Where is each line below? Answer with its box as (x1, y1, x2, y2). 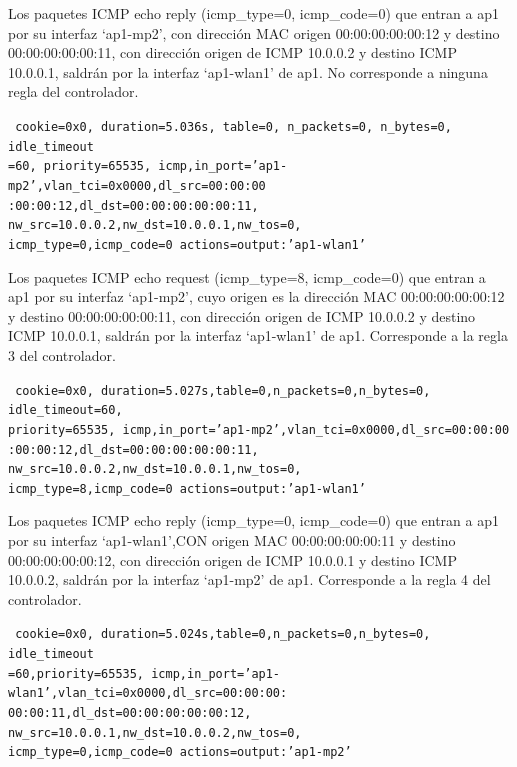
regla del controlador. (8, 81, 139, 102)
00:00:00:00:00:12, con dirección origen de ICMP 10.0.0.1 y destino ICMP (8, 549, 457, 570)
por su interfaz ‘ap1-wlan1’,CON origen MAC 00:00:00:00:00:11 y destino (8, 530, 456, 551)
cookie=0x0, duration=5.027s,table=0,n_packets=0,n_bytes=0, (15, 383, 431, 398)
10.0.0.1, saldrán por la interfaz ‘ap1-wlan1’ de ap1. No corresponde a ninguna (8, 61, 488, 82)
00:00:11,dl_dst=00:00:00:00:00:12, (8, 706, 252, 721)
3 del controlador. (8, 344, 116, 365)
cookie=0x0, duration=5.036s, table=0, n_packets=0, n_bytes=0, (15, 119, 452, 134)
